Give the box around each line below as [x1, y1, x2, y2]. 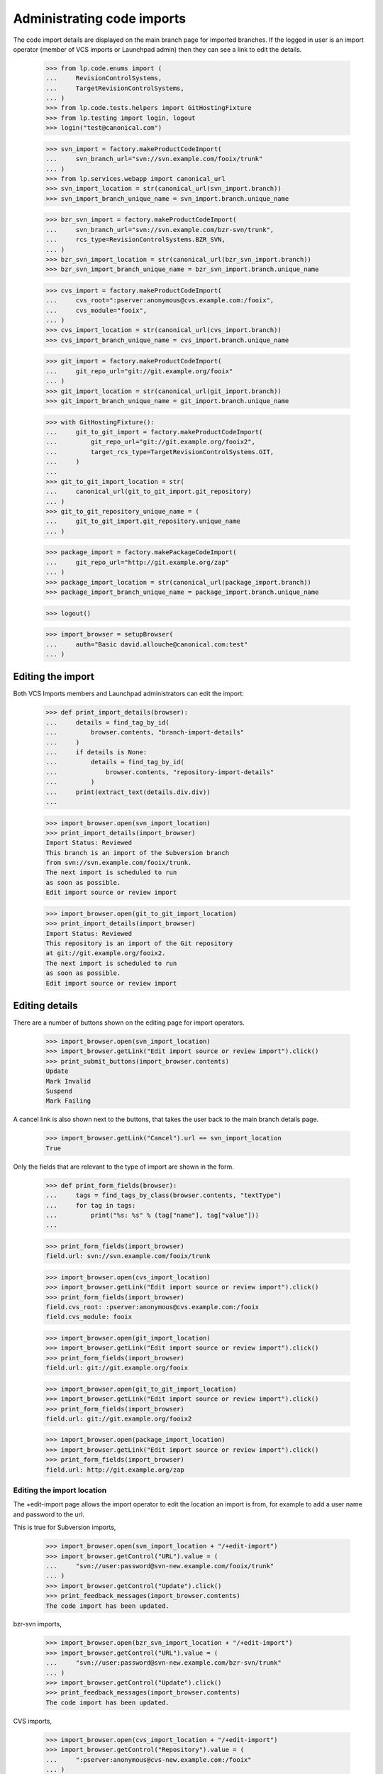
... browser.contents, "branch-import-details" [45, 728, 245, 737]
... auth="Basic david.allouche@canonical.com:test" [45, 640, 248, 649]
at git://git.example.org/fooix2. [45, 949, 166, 957]
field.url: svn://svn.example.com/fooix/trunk [45, 1252, 211, 1260]
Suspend [45, 1087, 72, 1096]
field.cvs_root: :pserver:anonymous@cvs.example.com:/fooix [45, 1303, 260, 1311]
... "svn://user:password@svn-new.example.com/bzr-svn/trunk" [45, 1659, 282, 1667]
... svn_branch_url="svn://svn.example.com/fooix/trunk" [45, 155, 263, 163]
